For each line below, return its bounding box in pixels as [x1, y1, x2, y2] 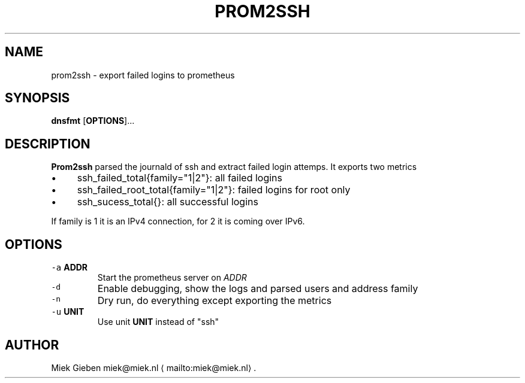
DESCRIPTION [5, 136, 90, 151]
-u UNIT [51, 306, 85, 317]
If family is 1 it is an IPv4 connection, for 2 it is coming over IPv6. [51, 216, 305, 227]
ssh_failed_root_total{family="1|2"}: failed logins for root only [77, 184, 351, 196]
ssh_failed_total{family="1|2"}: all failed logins [77, 172, 283, 184]
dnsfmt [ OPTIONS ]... [51, 115, 135, 126]
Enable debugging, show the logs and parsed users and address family [97, 282, 418, 295]
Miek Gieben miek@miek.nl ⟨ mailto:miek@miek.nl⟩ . [51, 362, 257, 373]
